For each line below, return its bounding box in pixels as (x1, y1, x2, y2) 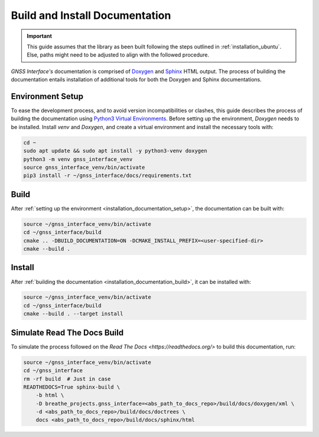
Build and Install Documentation (11, 9, 171, 22)
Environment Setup (11, 91, 84, 101)
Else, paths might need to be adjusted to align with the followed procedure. (27, 51, 210, 58)
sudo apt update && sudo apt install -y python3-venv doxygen (23, 147, 207, 155)
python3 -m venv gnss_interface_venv (23, 156, 133, 162)
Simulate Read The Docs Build (11, 327, 124, 337)
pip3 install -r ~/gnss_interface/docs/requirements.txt (23, 172, 192, 179)
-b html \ (35, 392, 64, 399)
